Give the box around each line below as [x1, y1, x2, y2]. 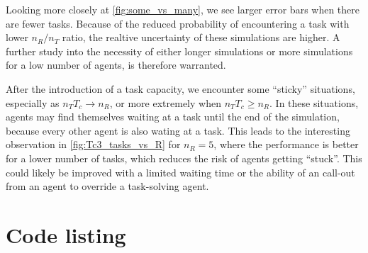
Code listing [6, 220, 126, 249]
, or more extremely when [109, 95, 221, 110]
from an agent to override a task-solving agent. [6, 179, 209, 193]
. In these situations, [269, 95, 359, 110]
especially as [6, 95, 60, 110]
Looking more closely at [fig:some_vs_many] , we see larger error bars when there [6, 2, 360, 16]
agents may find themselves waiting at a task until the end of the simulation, [6, 109, 340, 124]
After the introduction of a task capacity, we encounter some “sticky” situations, [6, 81, 355, 96]
